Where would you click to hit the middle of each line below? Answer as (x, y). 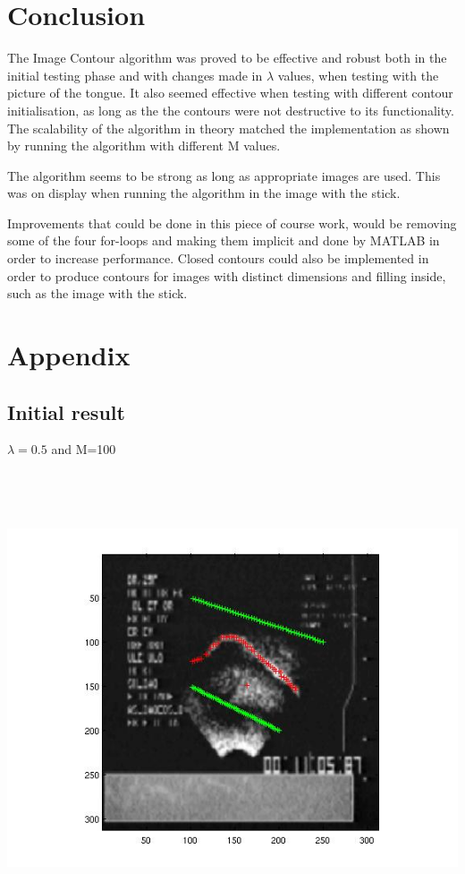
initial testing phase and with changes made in (135, 75)
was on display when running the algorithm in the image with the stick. (204, 193)
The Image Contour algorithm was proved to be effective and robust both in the (227, 58)
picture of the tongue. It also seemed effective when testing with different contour (230, 93)
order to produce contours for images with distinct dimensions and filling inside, (227, 275)
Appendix (69, 355)
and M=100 (84, 449)
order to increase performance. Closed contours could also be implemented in (218, 258)
